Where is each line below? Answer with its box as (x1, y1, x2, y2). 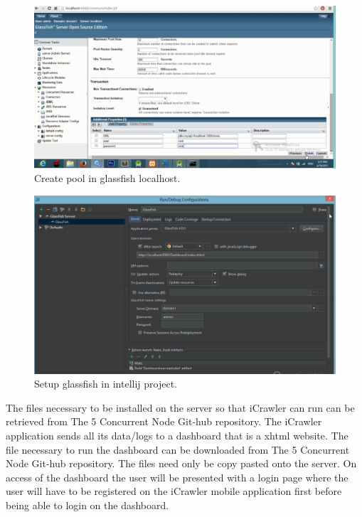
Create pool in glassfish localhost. (34, 171, 181, 186)
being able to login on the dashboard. (6, 498, 169, 513)
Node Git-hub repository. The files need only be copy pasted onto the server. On (6, 456, 357, 471)
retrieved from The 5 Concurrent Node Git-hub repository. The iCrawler (6, 414, 322, 429)
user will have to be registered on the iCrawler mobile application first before (6, 484, 342, 499)
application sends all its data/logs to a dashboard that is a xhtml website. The (6, 428, 348, 443)
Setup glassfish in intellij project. (34, 376, 177, 391)
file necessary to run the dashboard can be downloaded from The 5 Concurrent (6, 442, 350, 457)
